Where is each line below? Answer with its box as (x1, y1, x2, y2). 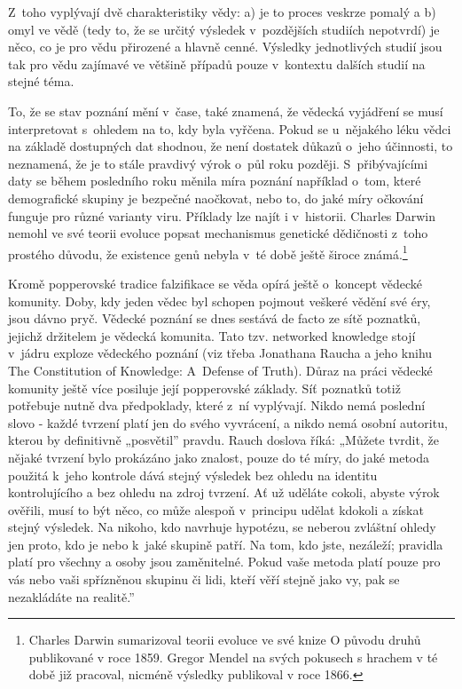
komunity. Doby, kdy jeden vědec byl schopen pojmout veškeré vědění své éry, (8, 291, 431, 310)
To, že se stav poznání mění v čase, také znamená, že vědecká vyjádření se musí (8, 101, 443, 120)
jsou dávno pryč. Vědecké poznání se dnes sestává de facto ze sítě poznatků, (8, 309, 421, 328)
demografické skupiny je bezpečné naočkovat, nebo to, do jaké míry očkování (8, 188, 424, 207)
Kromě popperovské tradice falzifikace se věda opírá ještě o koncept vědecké (8, 273, 422, 292)
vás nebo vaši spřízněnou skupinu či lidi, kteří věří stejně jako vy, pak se (8, 570, 400, 589)
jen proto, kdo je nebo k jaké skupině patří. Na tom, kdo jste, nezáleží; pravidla (8, 535, 443, 553)
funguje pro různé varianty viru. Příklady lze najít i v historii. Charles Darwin (8, 206, 436, 225)
